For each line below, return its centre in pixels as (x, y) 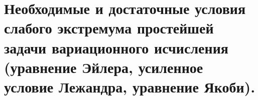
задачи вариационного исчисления (116, 47)
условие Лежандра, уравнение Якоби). (130, 86)
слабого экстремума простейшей (109, 28)
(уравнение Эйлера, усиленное (104, 67)
